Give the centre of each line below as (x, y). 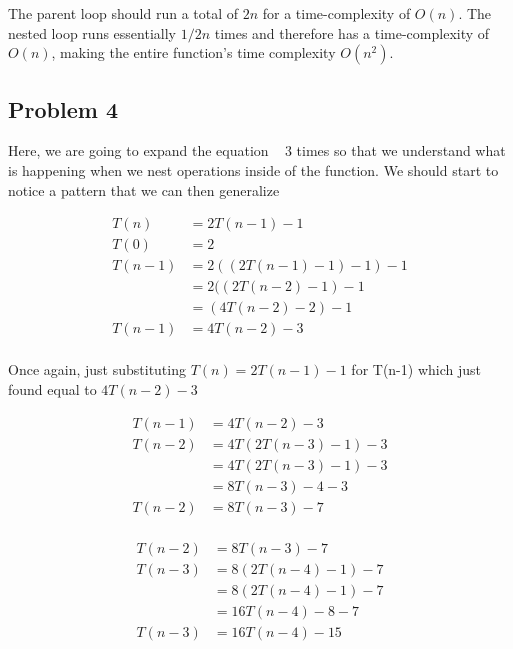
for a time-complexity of (336, 13)
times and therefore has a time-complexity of (352, 32)
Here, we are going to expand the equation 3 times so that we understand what (257, 150)
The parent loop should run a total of (123, 13)
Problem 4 (63, 108)
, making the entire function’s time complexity (193, 52)
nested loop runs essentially (92, 32)
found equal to (52, 388)
